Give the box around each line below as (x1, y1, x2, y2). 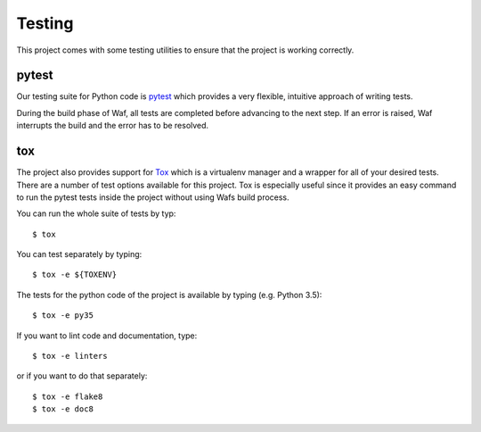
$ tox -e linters (32, 351, 108, 361)
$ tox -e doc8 (32, 404, 94, 414)
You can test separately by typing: (16, 249, 143, 260)
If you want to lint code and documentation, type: (16, 330, 198, 341)
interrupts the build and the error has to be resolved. (16, 120, 209, 131)
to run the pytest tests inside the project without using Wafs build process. (16, 192, 289, 203)
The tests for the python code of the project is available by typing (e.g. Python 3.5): (16, 289, 322, 300)
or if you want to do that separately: (16, 370, 148, 381)
